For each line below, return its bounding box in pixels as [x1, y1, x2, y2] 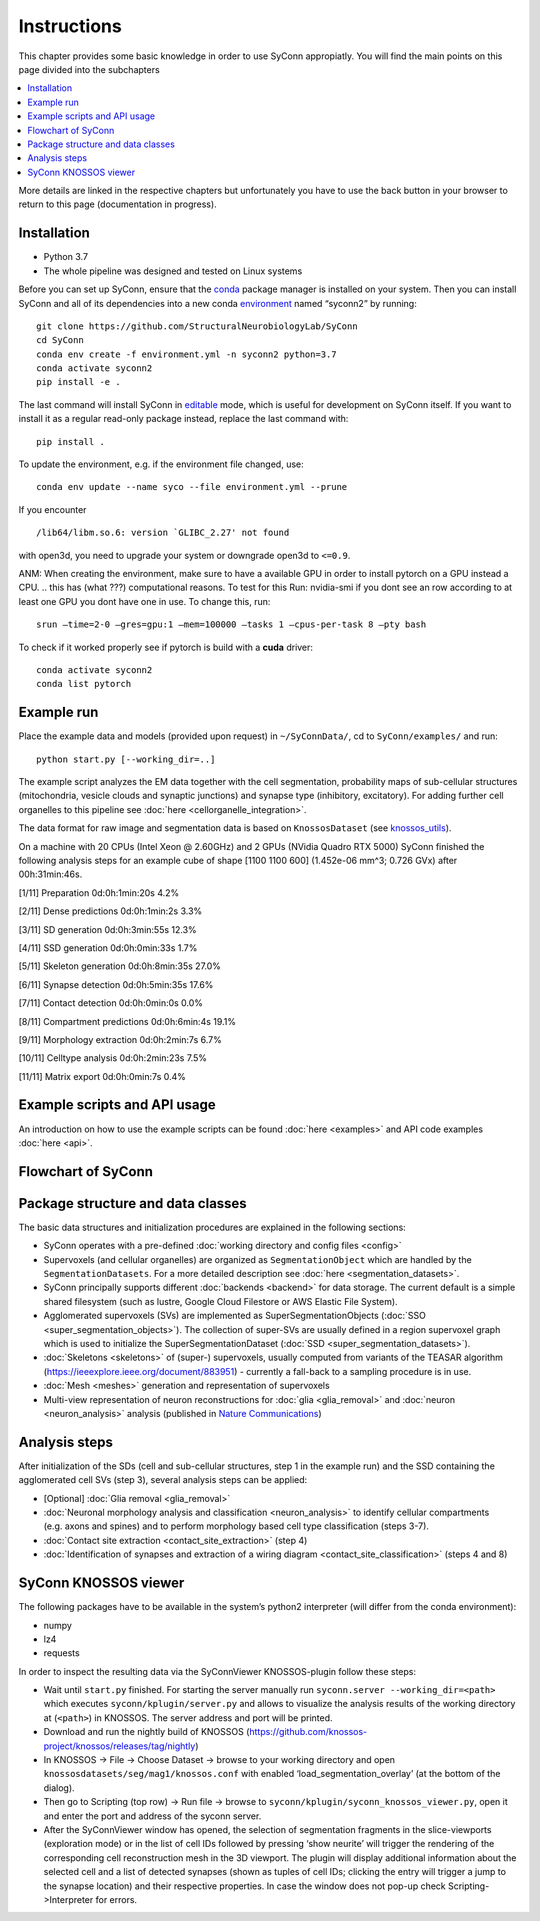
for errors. [95, 1893, 138, 1905]
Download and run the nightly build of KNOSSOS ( [43, 1726, 250, 1738]
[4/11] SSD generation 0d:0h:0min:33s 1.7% [18, 941, 198, 954]
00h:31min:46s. [18, 868, 83, 880]
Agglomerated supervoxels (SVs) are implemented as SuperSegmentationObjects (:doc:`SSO [43, 1310, 427, 1322]
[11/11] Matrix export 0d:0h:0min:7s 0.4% [18, 1070, 187, 1082]
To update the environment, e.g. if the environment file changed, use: [18, 458, 304, 470]
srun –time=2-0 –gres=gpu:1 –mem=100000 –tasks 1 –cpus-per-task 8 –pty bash [36, 619, 427, 630]
